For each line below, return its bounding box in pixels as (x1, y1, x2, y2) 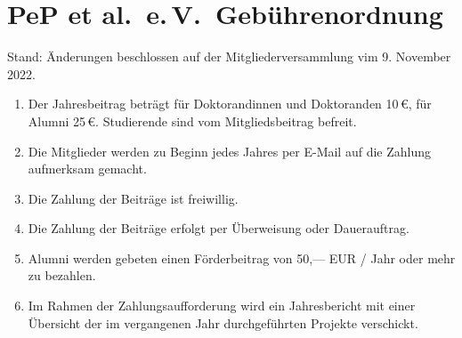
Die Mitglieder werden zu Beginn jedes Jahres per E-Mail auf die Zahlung (28, 141, 432, 160)
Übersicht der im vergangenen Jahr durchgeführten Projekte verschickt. (28, 313, 418, 332)
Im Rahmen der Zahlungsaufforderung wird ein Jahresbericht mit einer (28, 296, 416, 315)
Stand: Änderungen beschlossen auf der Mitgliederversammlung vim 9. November (7, 47, 451, 66)
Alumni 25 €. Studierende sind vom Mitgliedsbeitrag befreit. (28, 111, 357, 130)
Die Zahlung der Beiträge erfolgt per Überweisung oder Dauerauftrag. (28, 219, 409, 237)
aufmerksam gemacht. (28, 159, 147, 178)
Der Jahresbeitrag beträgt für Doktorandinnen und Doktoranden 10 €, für (28, 94, 432, 113)
